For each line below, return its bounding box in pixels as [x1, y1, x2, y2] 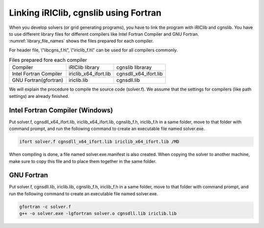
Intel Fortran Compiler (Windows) [9, 106, 113, 114]
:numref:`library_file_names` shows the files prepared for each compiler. [9, 38, 154, 44]
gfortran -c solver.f [19, 204, 71, 209]
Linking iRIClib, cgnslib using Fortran [9, 7, 161, 18]
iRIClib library [68, 64, 100, 71]
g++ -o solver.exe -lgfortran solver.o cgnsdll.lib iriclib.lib [19, 211, 177, 216]
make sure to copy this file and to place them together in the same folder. [9, 158, 156, 164]
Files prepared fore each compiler [9, 57, 88, 64]
